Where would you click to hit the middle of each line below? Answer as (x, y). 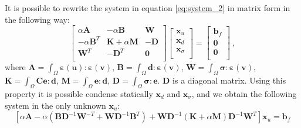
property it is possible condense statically (79, 93)
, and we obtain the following (244, 93)
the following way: (37, 19)
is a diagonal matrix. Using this (229, 80)
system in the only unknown (55, 105)
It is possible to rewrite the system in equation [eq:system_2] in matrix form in (148, 8)
